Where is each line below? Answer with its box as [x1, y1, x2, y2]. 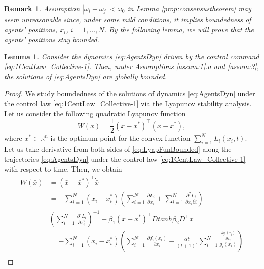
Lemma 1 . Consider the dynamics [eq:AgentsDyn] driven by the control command [4, 51, 259, 61]
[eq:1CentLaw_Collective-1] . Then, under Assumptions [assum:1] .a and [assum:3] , [4, 61, 259, 72]
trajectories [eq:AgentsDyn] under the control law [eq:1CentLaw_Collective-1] [4, 153, 246, 164]
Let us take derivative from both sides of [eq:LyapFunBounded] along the [4, 144, 232, 154]
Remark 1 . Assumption [4, 3, 80, 13]
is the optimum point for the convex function [50, 132, 191, 143]
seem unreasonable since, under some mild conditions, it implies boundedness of [4, 14, 251, 24]
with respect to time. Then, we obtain [4, 163, 122, 174]
